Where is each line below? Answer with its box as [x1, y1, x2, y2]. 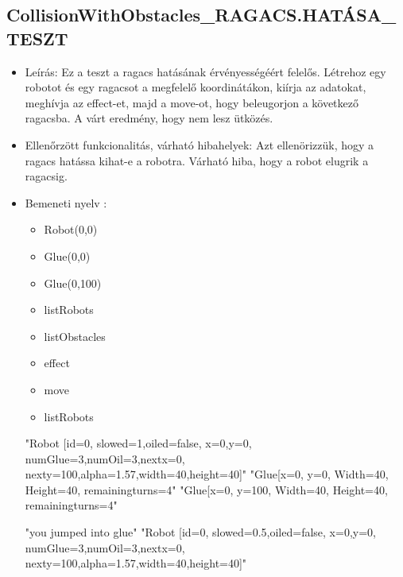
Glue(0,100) [44, 274, 102, 291]
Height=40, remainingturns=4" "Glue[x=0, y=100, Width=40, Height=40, [25, 481, 388, 498]
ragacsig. [25, 168, 68, 184]
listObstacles [44, 327, 106, 344]
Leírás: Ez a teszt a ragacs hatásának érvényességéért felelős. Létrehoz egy [25, 63, 386, 79]
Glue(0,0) [44, 247, 91, 264]
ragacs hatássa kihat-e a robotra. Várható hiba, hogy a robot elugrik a [25, 152, 369, 168]
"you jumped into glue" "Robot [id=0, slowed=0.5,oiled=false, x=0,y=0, [25, 524, 376, 540]
